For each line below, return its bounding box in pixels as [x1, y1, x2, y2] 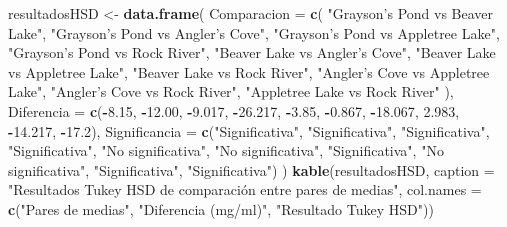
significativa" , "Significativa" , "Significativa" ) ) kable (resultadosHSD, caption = [8, 159, 495, 180]
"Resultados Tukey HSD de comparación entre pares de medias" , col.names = [8, 179, 482, 200]
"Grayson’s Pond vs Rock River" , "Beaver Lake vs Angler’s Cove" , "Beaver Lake [8, 42, 496, 63]
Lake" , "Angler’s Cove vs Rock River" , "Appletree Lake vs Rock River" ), [8, 81, 454, 102]
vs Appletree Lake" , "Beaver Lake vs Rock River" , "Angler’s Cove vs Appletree [8, 61, 490, 82]
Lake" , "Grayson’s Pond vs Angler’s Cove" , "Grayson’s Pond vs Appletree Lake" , [8, 22, 500, 43]
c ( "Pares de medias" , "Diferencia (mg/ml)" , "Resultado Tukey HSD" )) [8, 198, 434, 219]
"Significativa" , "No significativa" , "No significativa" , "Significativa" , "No [8, 140, 444, 161]
